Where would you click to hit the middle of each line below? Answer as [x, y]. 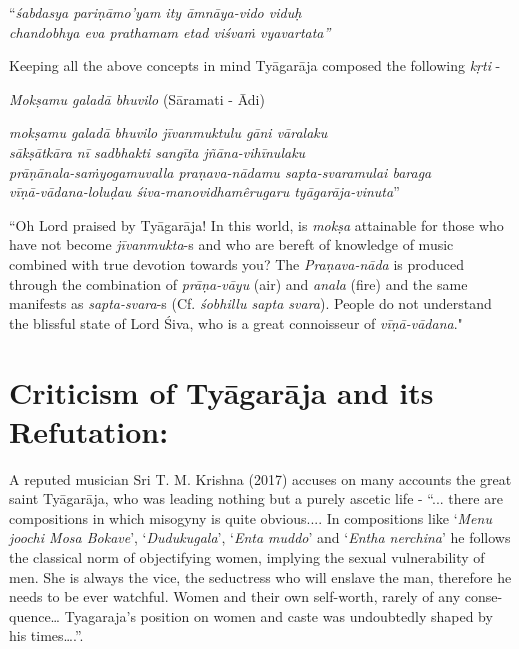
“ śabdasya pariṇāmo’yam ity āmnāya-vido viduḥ [155, 12]
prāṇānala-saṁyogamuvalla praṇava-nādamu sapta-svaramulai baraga [220, 171]
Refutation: [89, 430]
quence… [34, 615]
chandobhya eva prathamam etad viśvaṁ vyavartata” [170, 31]
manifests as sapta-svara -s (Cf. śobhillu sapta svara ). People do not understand [250, 303]
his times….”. [46, 635]
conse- [483, 596]
